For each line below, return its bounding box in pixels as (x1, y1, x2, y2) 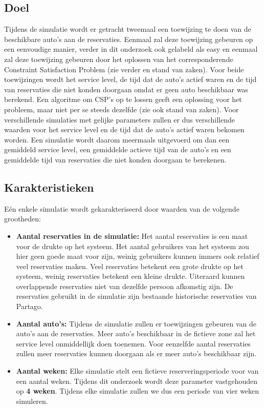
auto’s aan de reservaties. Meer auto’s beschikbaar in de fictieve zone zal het (16, 328, 256, 339)
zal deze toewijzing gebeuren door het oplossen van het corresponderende (4, 53, 233, 64)
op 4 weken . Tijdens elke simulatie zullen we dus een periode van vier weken (16, 385, 259, 396)
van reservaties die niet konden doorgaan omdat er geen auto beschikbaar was (4, 84, 248, 94)
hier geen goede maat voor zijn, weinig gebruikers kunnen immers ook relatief (16, 251, 259, 261)
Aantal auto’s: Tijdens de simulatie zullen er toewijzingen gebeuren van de (16, 318, 257, 329)
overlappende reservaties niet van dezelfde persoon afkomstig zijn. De (16, 280, 233, 291)
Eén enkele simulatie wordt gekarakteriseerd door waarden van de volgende (4, 203, 239, 214)
